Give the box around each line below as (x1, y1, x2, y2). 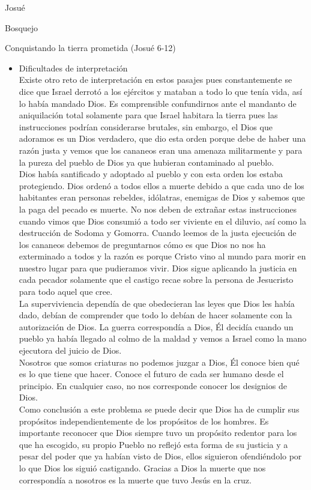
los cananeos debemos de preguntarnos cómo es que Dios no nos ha (19, 238, 266, 250)
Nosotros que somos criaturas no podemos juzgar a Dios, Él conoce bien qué (19, 355, 300, 368)
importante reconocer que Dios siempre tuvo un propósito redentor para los (19, 426, 297, 439)
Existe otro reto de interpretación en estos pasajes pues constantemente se (19, 73, 292, 86)
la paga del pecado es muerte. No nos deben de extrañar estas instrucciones (19, 202, 297, 215)
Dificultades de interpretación (19, 61, 128, 74)
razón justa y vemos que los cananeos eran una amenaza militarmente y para (19, 144, 303, 156)
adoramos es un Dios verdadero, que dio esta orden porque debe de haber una (19, 132, 306, 145)
